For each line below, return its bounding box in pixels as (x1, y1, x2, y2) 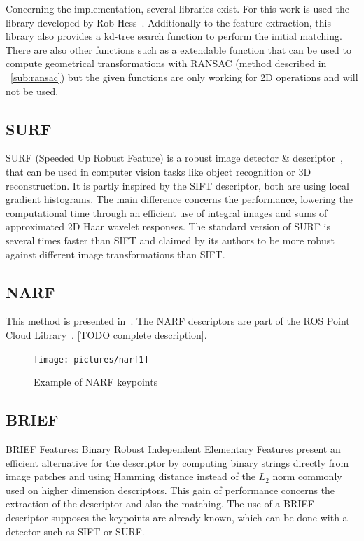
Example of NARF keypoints (34, 374, 158, 389)
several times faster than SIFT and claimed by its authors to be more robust (6, 232, 335, 247)
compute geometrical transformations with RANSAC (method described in (6, 56, 327, 71)
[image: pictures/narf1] (34, 354, 149, 365)
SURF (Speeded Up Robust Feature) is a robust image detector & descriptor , (6, 150, 343, 165)
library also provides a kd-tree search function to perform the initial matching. (6, 29, 342, 43)
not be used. (6, 83, 59, 98)
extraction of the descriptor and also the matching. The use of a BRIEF (6, 496, 314, 511)
